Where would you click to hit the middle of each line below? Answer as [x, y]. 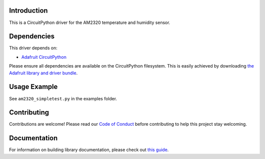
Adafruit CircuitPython [44, 57]
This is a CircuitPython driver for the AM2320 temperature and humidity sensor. [90, 23]
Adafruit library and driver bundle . [43, 73]
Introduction [28, 11]
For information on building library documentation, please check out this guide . [89, 150]
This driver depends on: [33, 48]
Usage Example [33, 87]
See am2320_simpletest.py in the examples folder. [63, 98]
